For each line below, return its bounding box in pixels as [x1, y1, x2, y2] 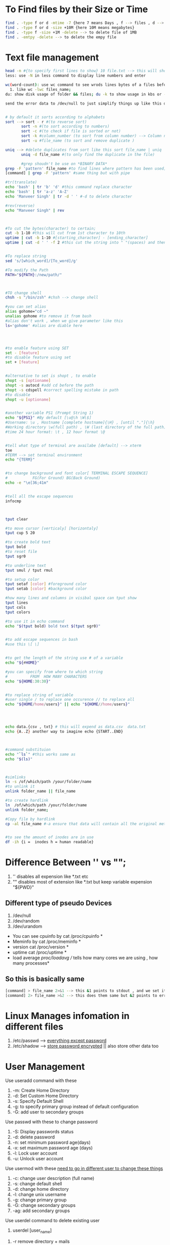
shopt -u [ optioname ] [5, 397, 51, 402]
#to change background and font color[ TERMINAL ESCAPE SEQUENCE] [5, 471, 148, 476]
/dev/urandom [12, 923, 42, 929]
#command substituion [5, 747, 51, 752]
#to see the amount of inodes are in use [5, 835, 94, 840]
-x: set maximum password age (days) [12, 1145, 93, 1151]
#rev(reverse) [5, 203, 35, 208]
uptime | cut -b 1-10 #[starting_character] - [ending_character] [5, 235, 148, 241]
